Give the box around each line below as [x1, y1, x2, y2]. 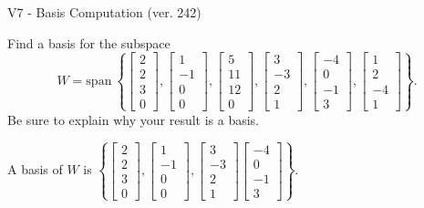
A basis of [7, 160, 63, 179]
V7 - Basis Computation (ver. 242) [7, 3, 202, 21]
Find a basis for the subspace [7, 33, 171, 52]
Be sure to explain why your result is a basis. [7, 109, 260, 129]
